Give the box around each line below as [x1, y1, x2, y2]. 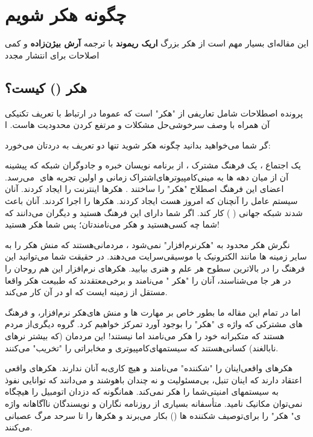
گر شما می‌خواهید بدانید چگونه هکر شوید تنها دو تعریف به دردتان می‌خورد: [5, 138, 271, 151]
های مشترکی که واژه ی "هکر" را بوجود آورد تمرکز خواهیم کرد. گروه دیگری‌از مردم [5, 317, 303, 330]
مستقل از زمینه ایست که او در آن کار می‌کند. [5, 285, 168, 298]
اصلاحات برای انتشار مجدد [5, 48, 100, 61]
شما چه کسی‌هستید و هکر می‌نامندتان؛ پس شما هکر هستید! [5, 218, 220, 231]
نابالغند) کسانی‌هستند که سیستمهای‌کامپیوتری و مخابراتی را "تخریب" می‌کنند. [5, 341, 279, 354]
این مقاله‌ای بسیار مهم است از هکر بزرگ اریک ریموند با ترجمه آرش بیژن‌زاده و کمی [5, 37, 309, 49]
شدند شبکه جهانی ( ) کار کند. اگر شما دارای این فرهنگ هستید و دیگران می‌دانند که [5, 206, 303, 218]
